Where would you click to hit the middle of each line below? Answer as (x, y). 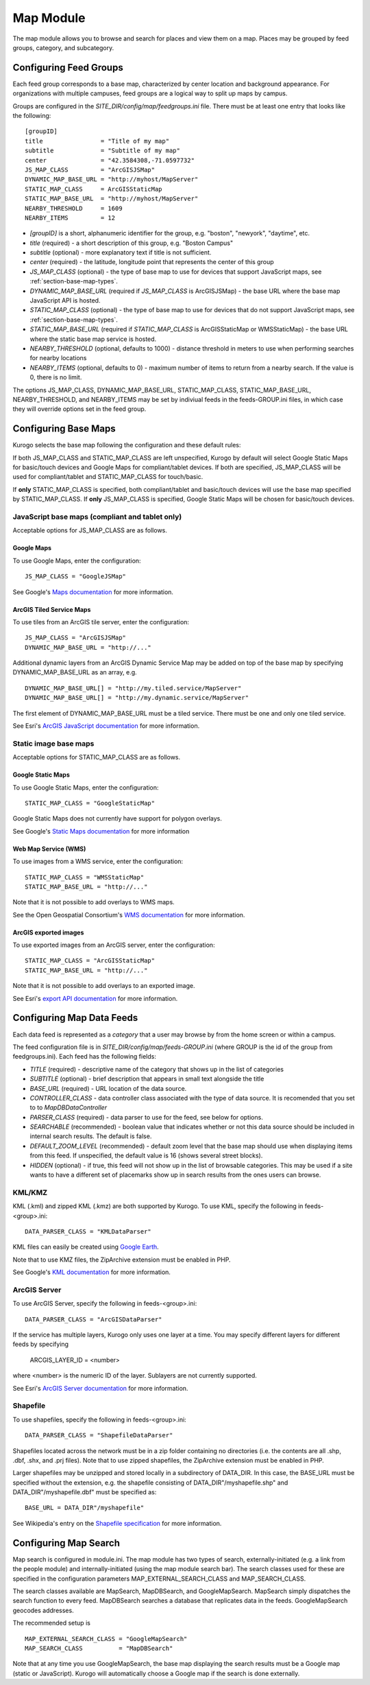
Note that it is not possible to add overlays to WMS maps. (94, 902)
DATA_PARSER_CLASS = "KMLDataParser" (88, 1231)
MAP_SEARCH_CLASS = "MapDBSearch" (99, 1648)
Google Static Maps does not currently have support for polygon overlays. (117, 818)
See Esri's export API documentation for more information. (95, 998)
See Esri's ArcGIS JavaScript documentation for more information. (106, 726)
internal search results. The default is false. (91, 1136)
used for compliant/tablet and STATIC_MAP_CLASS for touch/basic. (108, 477)
